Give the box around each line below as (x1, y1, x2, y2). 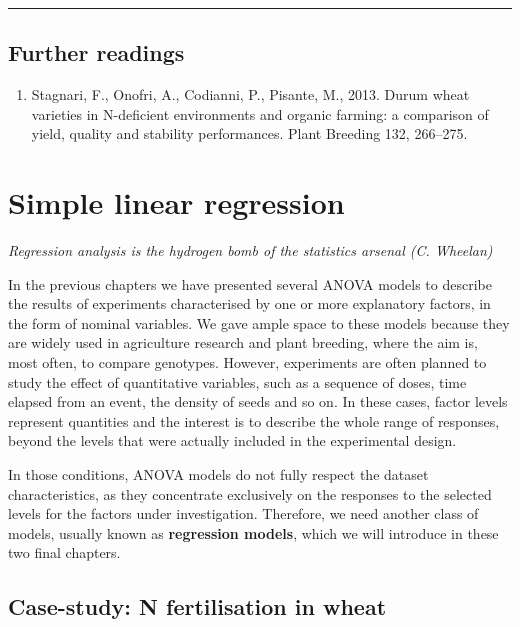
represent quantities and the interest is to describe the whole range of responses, (8, 410, 500, 431)
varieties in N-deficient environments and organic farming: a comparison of (31, 103, 489, 124)
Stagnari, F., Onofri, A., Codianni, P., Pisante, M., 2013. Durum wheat (31, 84, 470, 105)
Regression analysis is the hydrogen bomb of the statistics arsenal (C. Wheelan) (8, 240, 493, 261)
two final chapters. (8, 542, 121, 563)
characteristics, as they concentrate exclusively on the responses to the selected (8, 483, 492, 504)
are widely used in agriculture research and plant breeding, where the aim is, (8, 332, 478, 353)
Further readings (8, 37, 185, 68)
